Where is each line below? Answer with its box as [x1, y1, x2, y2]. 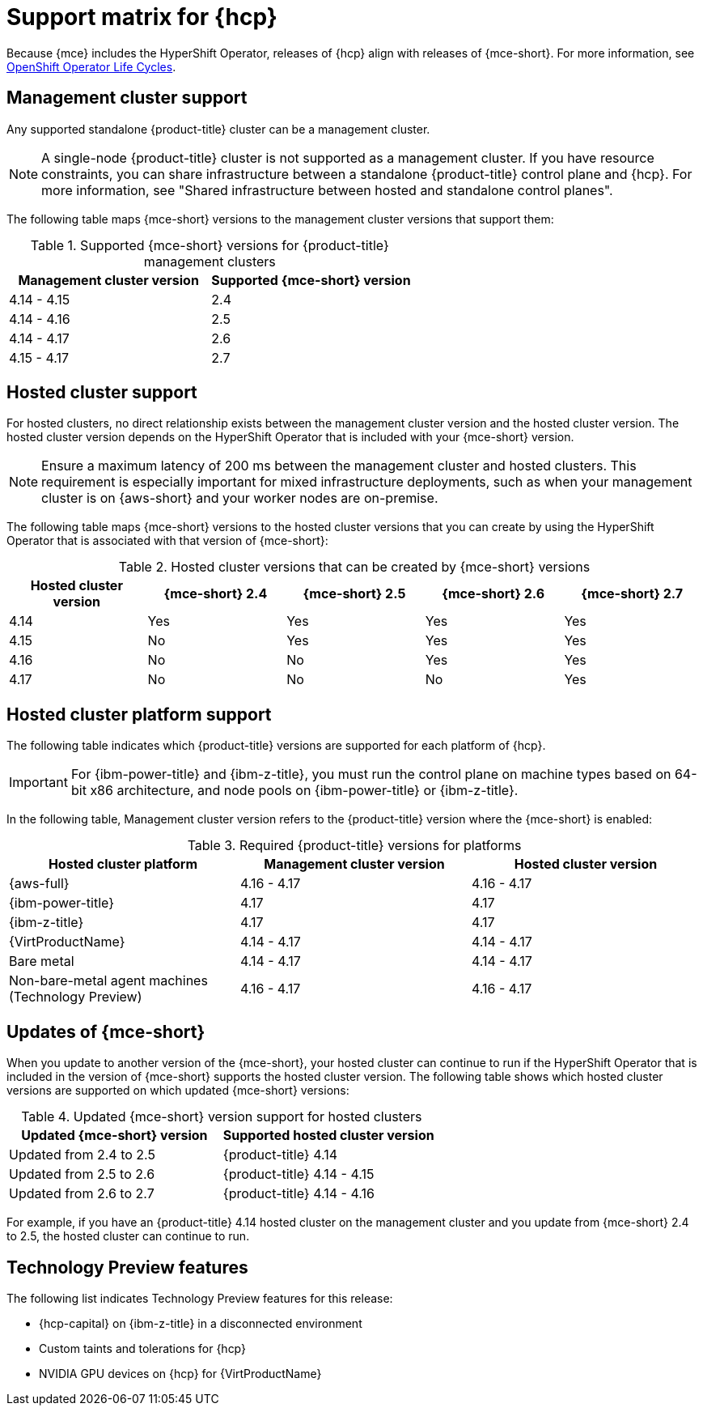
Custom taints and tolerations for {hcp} [39, 1341, 247, 1355]
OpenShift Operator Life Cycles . [6, 59, 176, 74]
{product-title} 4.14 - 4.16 [222, 1185, 375, 1202]
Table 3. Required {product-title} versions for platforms [187, 837, 522, 854]
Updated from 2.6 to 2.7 [9, 1185, 155, 1202]
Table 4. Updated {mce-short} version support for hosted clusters [21, 1108, 422, 1125]
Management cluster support [6, 87, 248, 108]
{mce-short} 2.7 [581, 585, 684, 602]
